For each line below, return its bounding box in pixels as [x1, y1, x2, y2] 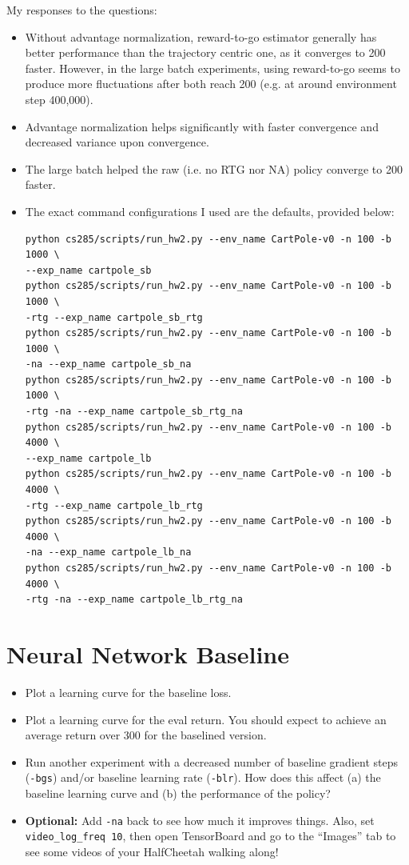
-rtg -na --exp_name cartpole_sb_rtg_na [25, 406, 243, 418]
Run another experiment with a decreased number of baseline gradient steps [25, 753, 398, 770]
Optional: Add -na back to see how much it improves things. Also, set [25, 811, 375, 828]
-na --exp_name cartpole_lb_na [25, 547, 192, 559]
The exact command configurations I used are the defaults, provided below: [25, 202, 395, 219]
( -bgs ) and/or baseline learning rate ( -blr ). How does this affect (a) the [25, 769, 381, 786]
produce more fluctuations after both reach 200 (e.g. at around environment [25, 75, 397, 92]
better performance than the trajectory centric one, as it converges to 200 [25, 44, 386, 61]
